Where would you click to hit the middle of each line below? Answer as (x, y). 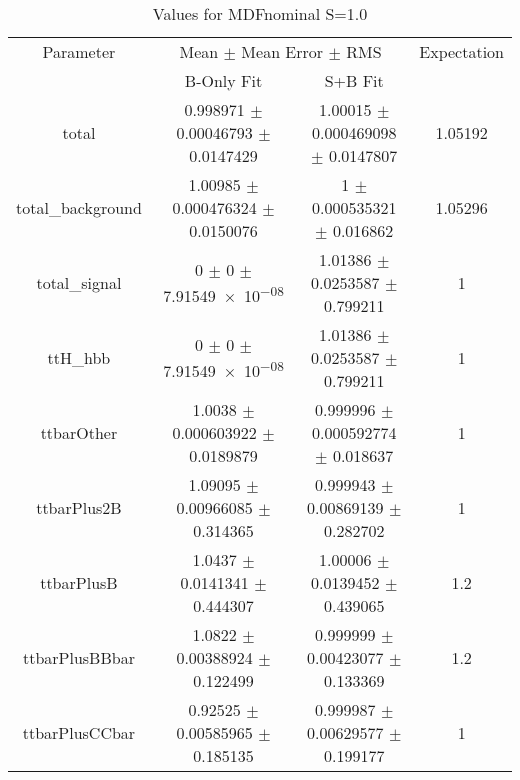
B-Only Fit (223, 80)
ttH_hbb (79, 357)
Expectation (461, 51)
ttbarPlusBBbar (78, 657)
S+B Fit (354, 80)
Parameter (79, 51)
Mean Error (282, 51)
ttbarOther (79, 432)
